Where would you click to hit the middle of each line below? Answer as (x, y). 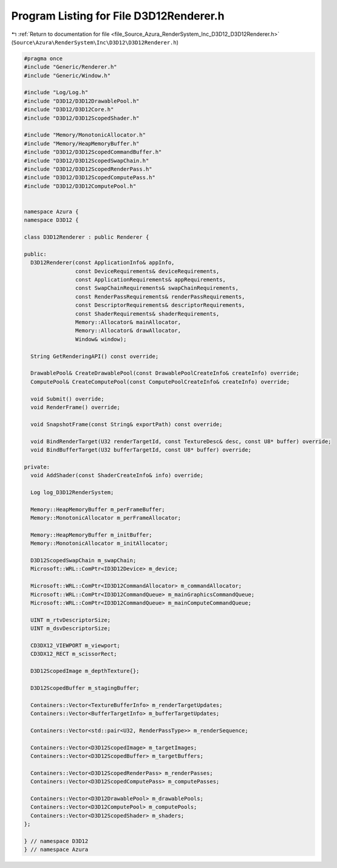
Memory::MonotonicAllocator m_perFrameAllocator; (106, 518)
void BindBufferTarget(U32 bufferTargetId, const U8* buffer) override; (141, 449)
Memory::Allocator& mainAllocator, (128, 322)
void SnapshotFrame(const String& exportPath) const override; (127, 424)
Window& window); (101, 339)
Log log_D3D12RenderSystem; (72, 492)
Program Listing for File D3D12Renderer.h (118, 16)
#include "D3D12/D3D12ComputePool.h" (80, 186)
